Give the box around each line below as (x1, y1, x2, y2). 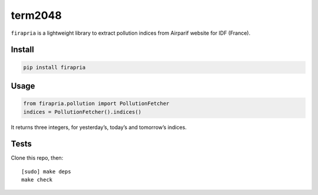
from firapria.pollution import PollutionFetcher (23, 100, 170, 107)
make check (21, 177, 53, 183)
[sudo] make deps (21, 168, 71, 175)
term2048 (11, 9, 62, 22)
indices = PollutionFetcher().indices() (23, 108, 141, 115)
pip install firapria (23, 64, 86, 71)
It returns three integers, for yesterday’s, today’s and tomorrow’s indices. (11, 124, 187, 131)
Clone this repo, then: (11, 154, 64, 161)
